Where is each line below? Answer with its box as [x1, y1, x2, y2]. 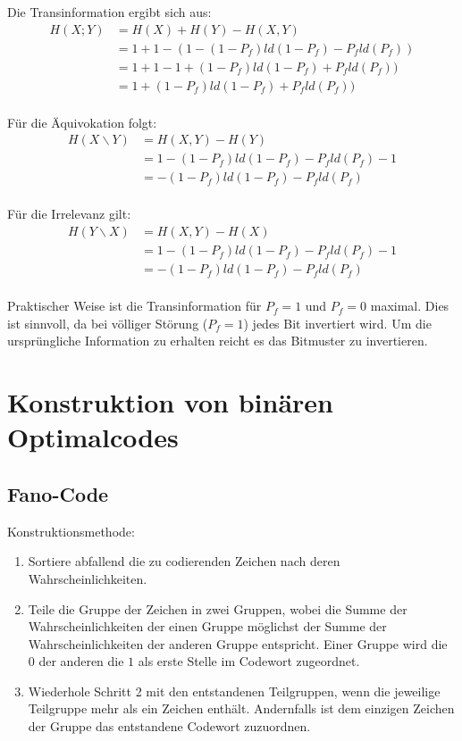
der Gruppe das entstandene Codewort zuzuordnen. [28, 717, 311, 736]
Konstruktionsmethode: [7, 521, 135, 540]
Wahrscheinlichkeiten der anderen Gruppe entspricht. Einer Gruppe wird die [28, 634, 448, 653]
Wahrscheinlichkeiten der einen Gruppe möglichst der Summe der [28, 617, 387, 636]
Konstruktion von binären [7, 384, 333, 420]
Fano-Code [7, 479, 109, 507]
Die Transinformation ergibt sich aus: [7, 3, 212, 21]
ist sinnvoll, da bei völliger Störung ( [7, 313, 208, 332]
